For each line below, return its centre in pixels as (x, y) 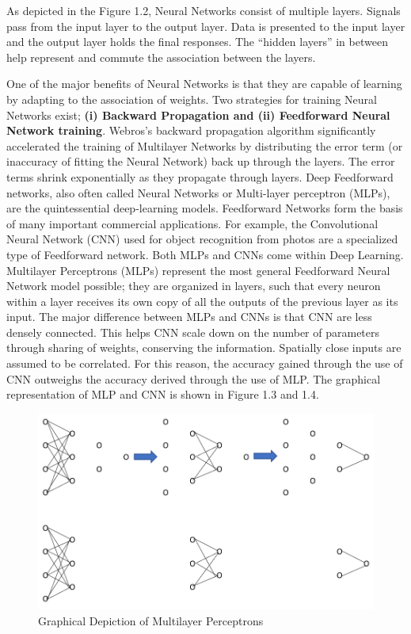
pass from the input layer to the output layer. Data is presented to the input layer (206, 26)
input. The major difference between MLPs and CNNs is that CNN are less (189, 317)
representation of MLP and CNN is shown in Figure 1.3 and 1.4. (163, 394)
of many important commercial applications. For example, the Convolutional (192, 223)
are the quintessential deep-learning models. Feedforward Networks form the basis (205, 208)
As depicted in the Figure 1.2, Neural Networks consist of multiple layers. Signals (204, 10)
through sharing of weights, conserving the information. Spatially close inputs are (204, 348)
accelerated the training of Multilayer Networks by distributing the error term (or (205, 145)
